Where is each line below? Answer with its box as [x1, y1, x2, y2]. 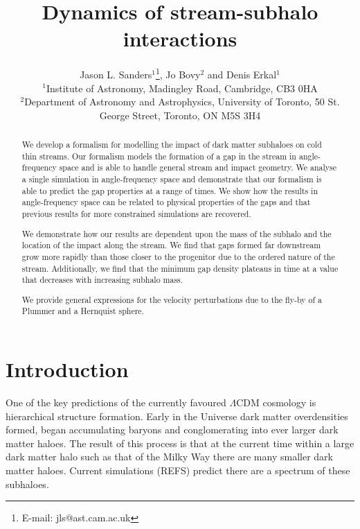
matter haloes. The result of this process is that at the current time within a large [6, 435, 354, 450]
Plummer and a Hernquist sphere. [21, 305, 144, 317]
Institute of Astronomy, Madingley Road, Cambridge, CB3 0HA [46, 80, 318, 95]
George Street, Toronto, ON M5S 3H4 [99, 107, 261, 122]
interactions [123, 24, 237, 53]
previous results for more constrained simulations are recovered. [21, 208, 251, 220]
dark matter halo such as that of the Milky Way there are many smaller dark [6, 449, 333, 464]
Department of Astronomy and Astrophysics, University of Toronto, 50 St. [24, 94, 340, 109]
